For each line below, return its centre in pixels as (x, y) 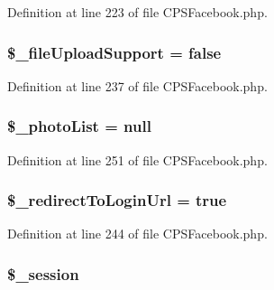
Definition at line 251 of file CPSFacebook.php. (137, 159)
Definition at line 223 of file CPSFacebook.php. (137, 12)
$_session (43, 273)
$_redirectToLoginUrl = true (117, 200)
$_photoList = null (79, 126)
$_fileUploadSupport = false (114, 52)
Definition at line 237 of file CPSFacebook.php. (137, 85)
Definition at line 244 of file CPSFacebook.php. (137, 234)
